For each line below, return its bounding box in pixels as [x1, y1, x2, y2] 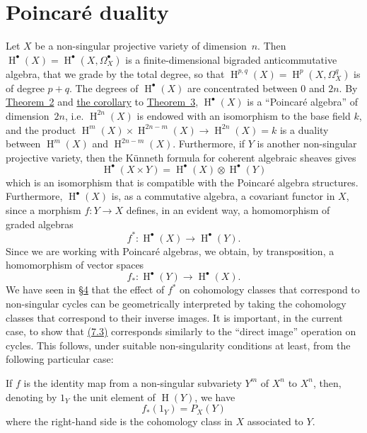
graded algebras [6, 216, 74, 231]
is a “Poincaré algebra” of [247, 94, 359, 109]
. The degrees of [69, 80, 139, 95]
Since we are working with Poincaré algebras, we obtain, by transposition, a [6, 243, 334, 258]
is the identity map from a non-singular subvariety [23, 375, 242, 390]
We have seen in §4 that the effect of [6, 282, 165, 297]
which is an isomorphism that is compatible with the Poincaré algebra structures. [6, 174, 359, 189]
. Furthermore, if [173, 136, 245, 151]
